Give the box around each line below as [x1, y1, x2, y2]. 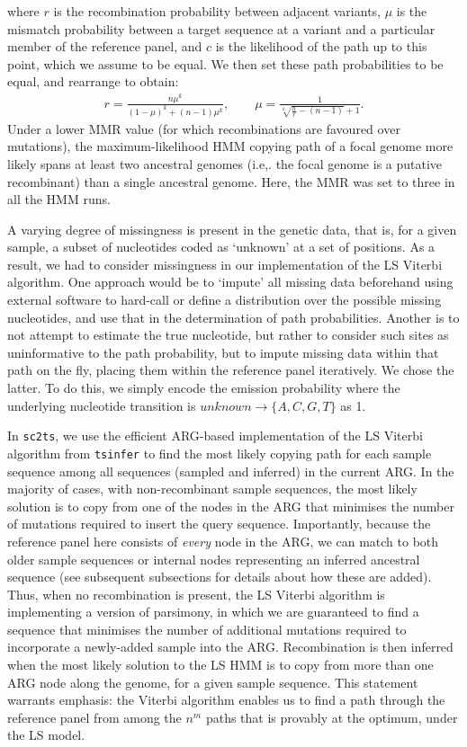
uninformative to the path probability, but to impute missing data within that [7, 342, 439, 361]
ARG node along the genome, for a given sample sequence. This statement [7, 672, 418, 691]
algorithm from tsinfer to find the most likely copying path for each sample [7, 443, 432, 462]
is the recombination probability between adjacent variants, [53, 2, 381, 20]
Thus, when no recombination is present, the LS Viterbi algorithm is [7, 584, 385, 603]
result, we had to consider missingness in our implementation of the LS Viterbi [7, 254, 443, 273]
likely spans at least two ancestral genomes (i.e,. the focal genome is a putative [7, 154, 443, 173]
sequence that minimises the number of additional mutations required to [7, 619, 407, 638]
